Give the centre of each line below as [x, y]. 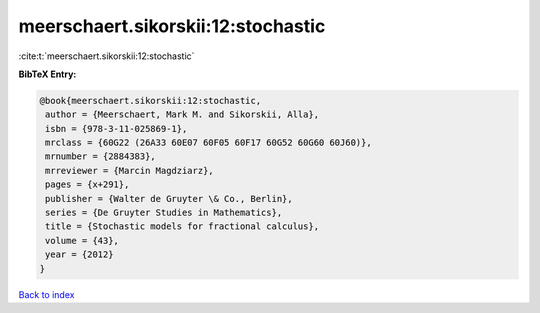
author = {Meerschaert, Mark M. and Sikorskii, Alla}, [182, 114]
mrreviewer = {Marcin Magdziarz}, [129, 170]
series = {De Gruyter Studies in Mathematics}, [164, 213]
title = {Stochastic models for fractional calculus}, [182, 226]
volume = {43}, [82, 240]
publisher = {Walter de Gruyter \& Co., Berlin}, [169, 198]
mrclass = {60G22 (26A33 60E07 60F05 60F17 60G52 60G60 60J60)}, [208, 143]
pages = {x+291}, [87, 184]
